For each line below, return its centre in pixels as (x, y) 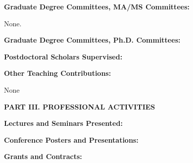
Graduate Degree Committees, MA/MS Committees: (97, 6)
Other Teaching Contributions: (58, 73)
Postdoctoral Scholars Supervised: (63, 56)
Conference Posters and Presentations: (71, 139)
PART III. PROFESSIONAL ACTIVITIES (80, 106)
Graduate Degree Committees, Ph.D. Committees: (92, 40)
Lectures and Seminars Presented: (63, 123)
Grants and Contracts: (43, 156)
